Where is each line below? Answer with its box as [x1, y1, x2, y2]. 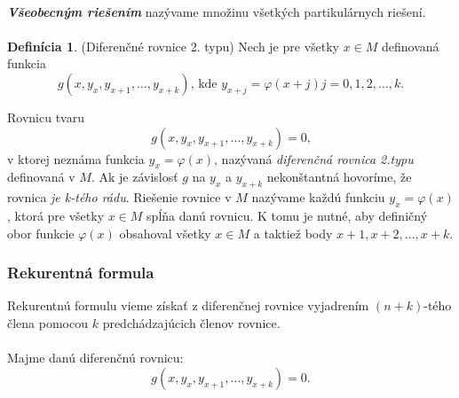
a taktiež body [253, 223, 333, 242]
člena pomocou [7, 313, 88, 332]
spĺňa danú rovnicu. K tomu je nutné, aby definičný [146, 206, 428, 224]
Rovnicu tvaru [7, 107, 84, 126]
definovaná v [7, 168, 75, 186]
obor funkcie [7, 223, 75, 242]
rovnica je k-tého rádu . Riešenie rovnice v [7, 188, 232, 207]
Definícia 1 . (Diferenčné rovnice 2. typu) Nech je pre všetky [7, 36, 339, 55]
